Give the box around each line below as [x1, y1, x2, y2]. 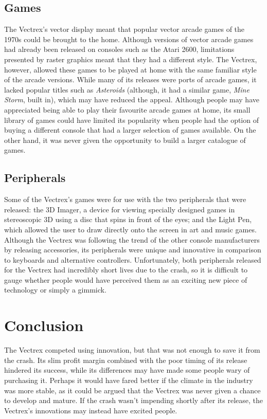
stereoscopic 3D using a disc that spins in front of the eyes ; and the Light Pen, [4, 214, 252, 225]
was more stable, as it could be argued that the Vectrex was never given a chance [4, 385, 261, 395]
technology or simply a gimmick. [4, 284, 106, 295]
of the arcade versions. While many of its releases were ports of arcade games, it [4, 74, 257, 85]
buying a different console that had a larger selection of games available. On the [4, 124, 256, 135]
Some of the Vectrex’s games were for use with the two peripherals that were [4, 194, 246, 205]
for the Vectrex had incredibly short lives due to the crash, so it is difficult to [4, 264, 248, 275]
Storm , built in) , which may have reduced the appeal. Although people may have [4, 94, 259, 105]
